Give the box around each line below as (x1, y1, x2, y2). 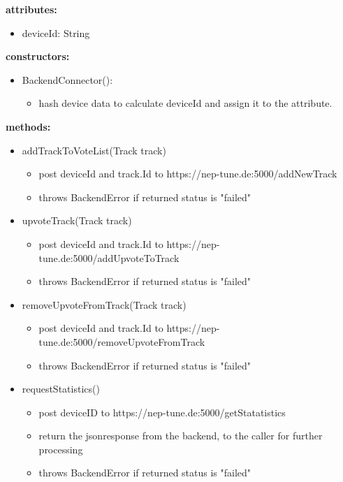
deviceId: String (22, 25, 90, 40)
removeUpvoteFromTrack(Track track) (22, 297, 187, 312)
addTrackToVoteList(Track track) (22, 143, 166, 157)
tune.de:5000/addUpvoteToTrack (38, 250, 180, 265)
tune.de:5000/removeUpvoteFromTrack (38, 334, 205, 349)
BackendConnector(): (22, 72, 113, 87)
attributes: (6, 2, 57, 16)
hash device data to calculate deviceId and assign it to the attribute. (38, 96, 333, 110)
